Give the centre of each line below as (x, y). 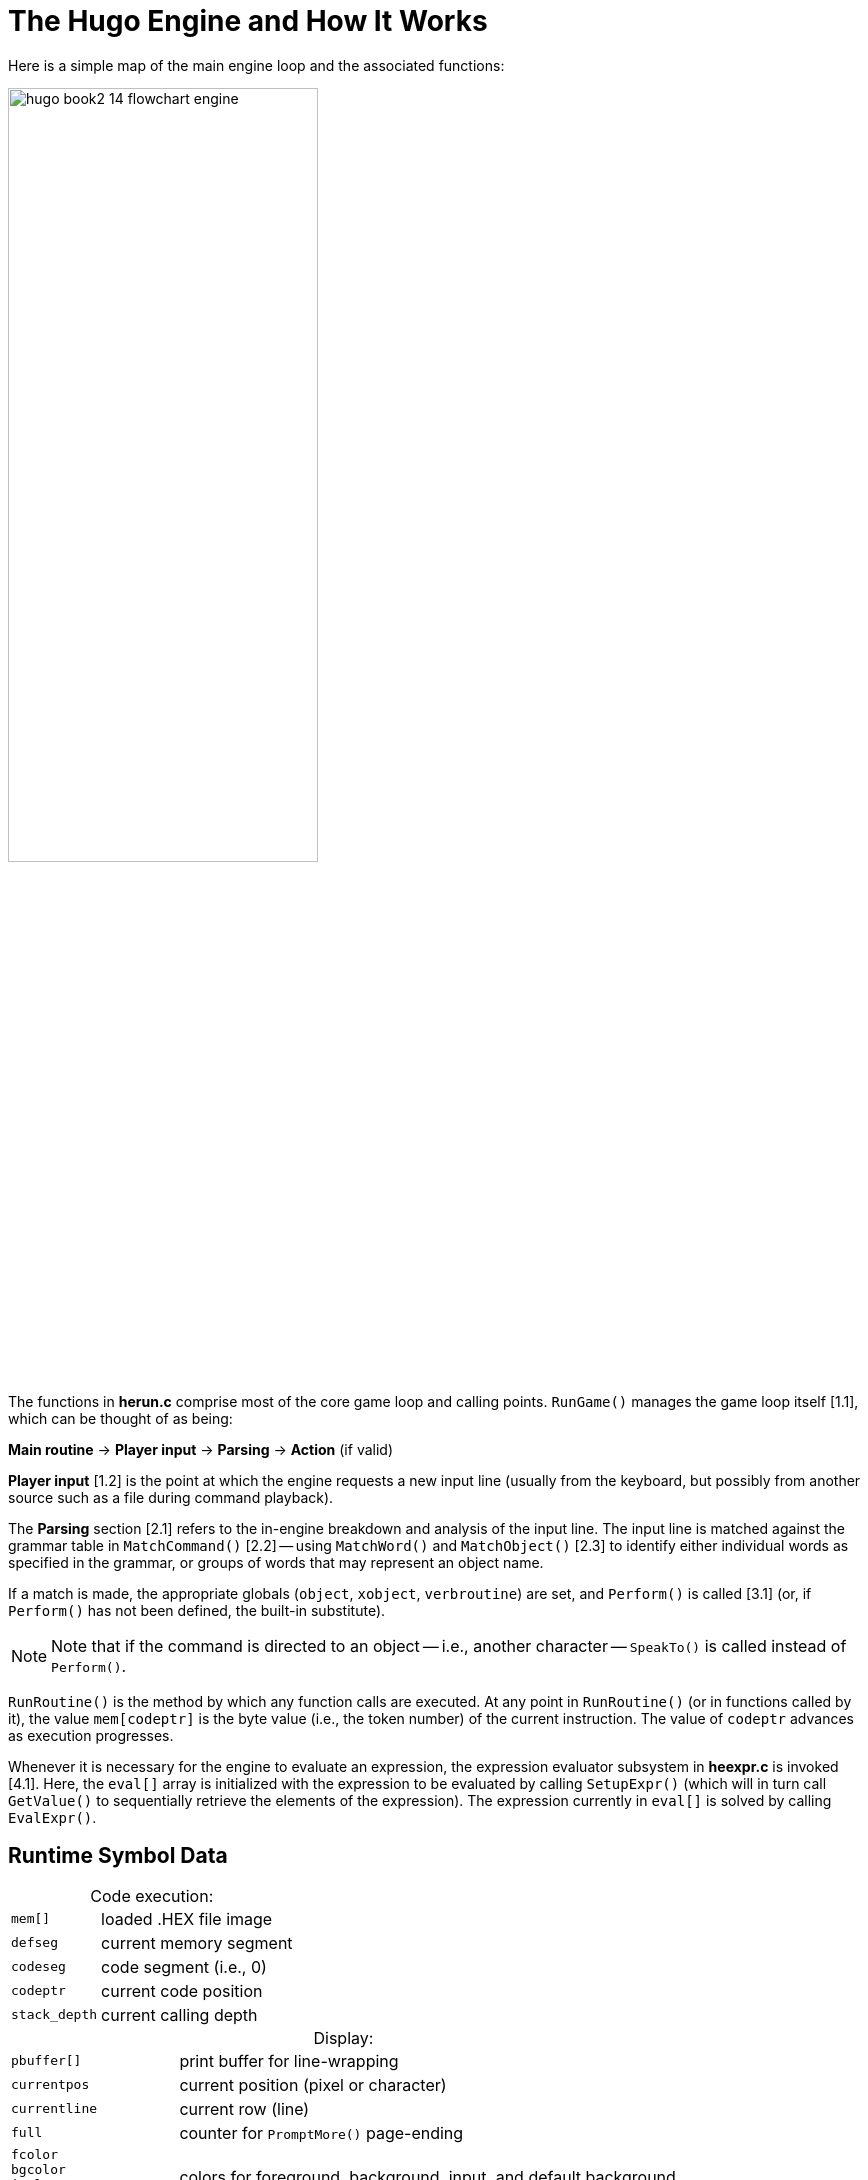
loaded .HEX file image (187, 1918)
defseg (34, 1943)
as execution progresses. (91, 1735)
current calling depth (179, 2014)
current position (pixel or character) (313, 2084)
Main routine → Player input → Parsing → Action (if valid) (201, 1449)
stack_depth (54, 2015)
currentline (54, 2109)
